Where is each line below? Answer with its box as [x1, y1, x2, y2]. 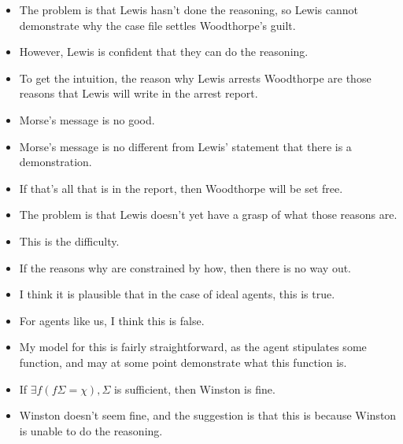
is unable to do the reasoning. [19, 422, 163, 438]
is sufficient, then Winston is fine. [113, 380, 275, 397]
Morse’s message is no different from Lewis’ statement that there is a [19, 138, 352, 154]
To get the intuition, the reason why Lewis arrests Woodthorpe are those [19, 69, 372, 86]
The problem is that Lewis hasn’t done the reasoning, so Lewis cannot [19, 2, 359, 17]
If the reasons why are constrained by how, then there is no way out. [19, 259, 352, 276]
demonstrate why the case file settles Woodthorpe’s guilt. [19, 17, 296, 33]
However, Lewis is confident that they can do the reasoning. [19, 43, 309, 60]
